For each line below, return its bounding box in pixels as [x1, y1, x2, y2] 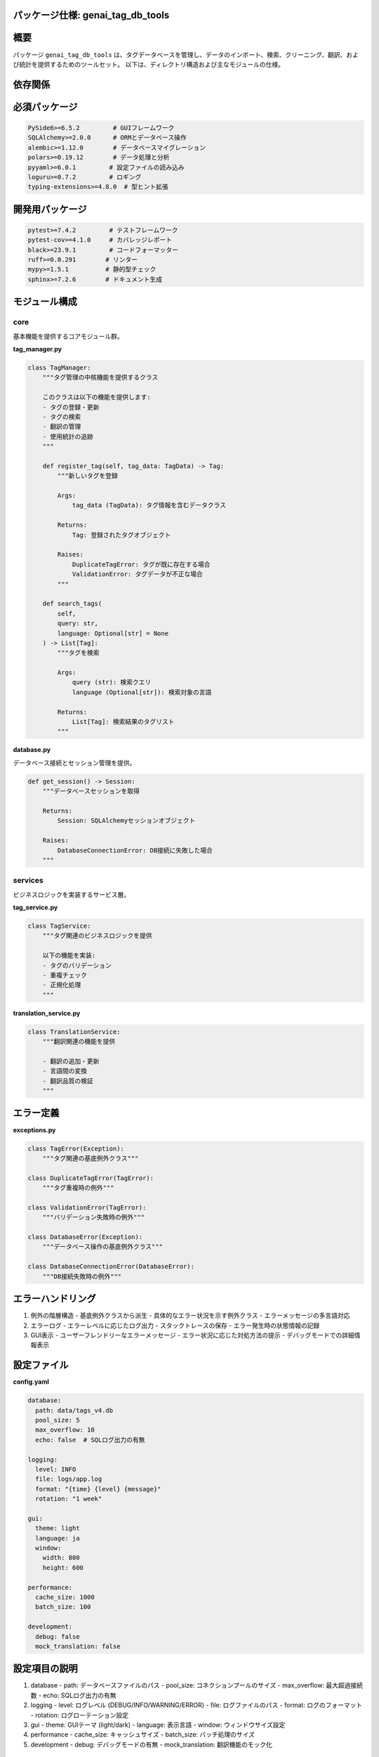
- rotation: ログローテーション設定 [30, 1711, 129, 1719]
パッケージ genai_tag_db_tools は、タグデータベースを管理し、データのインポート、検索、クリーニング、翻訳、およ [13, 50, 359, 59]
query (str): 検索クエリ [72, 678, 152, 687]
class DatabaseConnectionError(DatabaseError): [27, 1262, 194, 1271]
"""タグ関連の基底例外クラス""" [42, 1154, 139, 1162]
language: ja [35, 1534, 80, 1542]
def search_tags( [42, 599, 102, 608]
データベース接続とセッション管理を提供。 [13, 758, 136, 767]
